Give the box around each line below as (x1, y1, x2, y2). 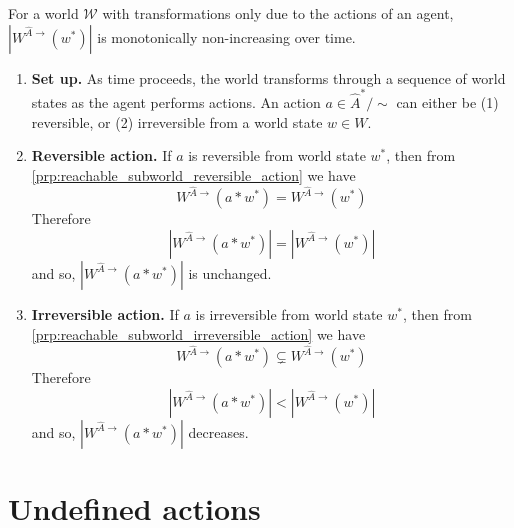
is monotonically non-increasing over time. (97, 26, 356, 47)
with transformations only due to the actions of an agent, (102, 3, 454, 23)
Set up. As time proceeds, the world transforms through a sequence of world (31, 67, 506, 88)
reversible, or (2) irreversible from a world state (31, 111, 323, 132)
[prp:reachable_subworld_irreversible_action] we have (31, 323, 366, 344)
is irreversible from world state (195, 303, 383, 324)
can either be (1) (396, 91, 499, 112)
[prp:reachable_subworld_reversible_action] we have (31, 164, 356, 185)
